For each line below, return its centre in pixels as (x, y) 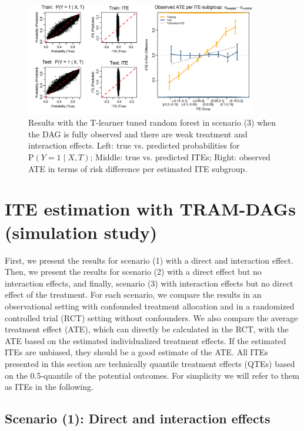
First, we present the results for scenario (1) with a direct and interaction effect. (149, 260)
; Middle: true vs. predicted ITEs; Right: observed (180, 157)
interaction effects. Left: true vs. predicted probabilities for (134, 145)
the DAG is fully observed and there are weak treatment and (138, 134)
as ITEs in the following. (49, 387)
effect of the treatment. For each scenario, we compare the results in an (133, 294)
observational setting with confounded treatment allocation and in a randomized (150, 306)
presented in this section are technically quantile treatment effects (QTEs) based (150, 363)
